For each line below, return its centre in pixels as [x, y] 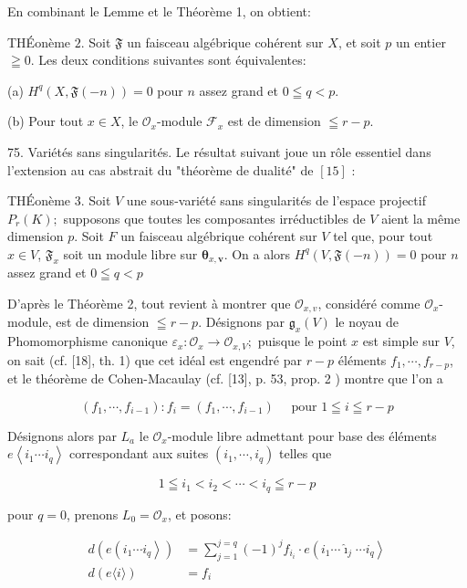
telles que [306, 453]
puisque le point [302, 341]
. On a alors [257, 253]
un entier [420, 42]
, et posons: [199, 514]
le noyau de [367, 322]
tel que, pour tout [383, 236]
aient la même [421, 218]
